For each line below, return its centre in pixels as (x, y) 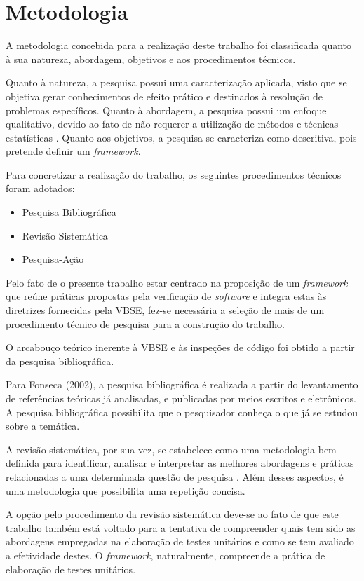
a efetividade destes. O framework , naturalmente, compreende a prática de (166, 555)
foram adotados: (40, 188)
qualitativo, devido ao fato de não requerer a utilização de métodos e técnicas (172, 124)
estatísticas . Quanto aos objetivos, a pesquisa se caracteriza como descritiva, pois (181, 137)
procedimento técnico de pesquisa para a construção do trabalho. (145, 323)
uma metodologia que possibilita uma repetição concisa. (126, 490)
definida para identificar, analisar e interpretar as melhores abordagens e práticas (180, 463)
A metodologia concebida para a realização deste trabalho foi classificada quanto (179, 45)
